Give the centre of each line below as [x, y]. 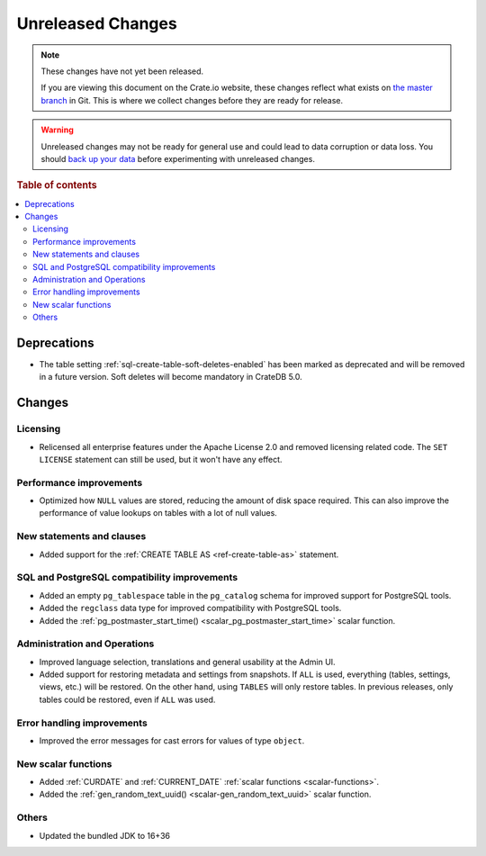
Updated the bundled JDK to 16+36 [105, 835]
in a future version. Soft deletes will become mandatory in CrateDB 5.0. [171, 377]
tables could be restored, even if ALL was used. [127, 699]
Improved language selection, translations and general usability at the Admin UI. [188, 662]
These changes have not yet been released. [122, 71]
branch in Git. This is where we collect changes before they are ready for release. [192, 100]
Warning [57, 130]
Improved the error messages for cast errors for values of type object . [172, 740]
